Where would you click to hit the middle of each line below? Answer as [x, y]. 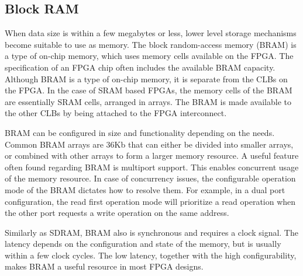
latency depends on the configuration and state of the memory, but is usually [143, 244]
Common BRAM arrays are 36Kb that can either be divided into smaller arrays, [149, 144]
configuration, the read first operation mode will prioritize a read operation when [150, 201]
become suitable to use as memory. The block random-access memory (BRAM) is [151, 44]
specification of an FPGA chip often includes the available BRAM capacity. [140, 67]
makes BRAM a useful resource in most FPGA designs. [104, 266]
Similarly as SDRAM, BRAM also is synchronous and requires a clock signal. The [151, 232]
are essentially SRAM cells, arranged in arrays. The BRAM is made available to [148, 101]
